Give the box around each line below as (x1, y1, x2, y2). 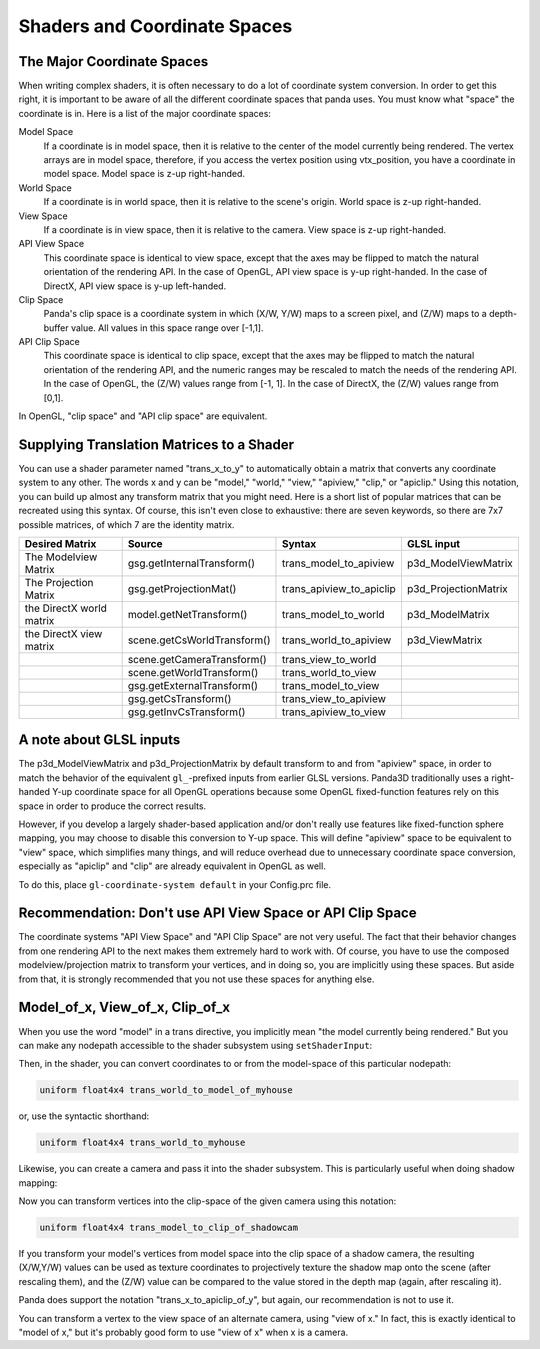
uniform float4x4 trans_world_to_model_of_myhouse (39, 1085, 294, 1096)
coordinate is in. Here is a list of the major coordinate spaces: (18, 107, 272, 119)
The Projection (24, 575, 94, 589)
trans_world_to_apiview (281, 633, 392, 647)
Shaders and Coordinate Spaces (18, 15, 293, 37)
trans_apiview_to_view (281, 705, 387, 719)
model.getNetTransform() (127, 607, 248, 621)
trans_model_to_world (281, 607, 385, 621)
